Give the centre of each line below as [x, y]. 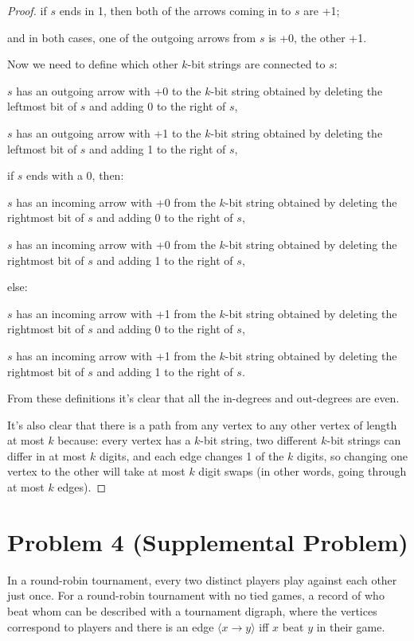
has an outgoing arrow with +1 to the [109, 132]
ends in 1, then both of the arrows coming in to [175, 10]
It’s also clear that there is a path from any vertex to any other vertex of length [202, 424]
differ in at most [47, 455]
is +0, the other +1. [318, 37]
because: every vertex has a [124, 440]
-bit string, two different [259, 440]
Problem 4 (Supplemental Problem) [208, 541]
